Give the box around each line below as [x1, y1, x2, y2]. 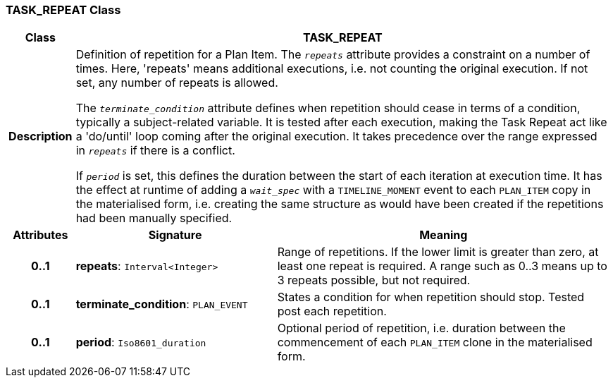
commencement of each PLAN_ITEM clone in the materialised [277, 335, 593, 350]
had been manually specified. [75, 211, 233, 226]
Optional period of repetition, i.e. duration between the [277, 321, 566, 336]
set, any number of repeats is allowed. [75, 75, 278, 90]
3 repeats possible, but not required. [277, 273, 471, 288]
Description [8, 129, 73, 144]
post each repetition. [277, 304, 387, 319]
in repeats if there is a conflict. [75, 143, 235, 158]
